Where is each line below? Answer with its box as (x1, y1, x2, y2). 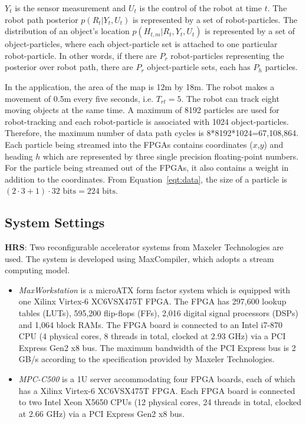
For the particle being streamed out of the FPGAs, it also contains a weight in (5, 161, 289, 174)
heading (5, 150, 33, 162)
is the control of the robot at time (139, 2, 262, 14)
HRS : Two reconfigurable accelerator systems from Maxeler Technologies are (5, 241, 284, 253)
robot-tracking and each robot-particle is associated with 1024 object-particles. (5, 115, 289, 127)
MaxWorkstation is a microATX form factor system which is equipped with (18, 283, 291, 296)
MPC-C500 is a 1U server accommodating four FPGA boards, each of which (18, 373, 295, 385)
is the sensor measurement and (15, 2, 126, 14)
